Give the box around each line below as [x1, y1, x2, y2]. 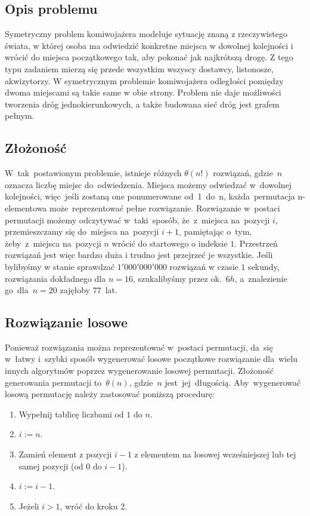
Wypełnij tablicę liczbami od [18, 407, 124, 420]
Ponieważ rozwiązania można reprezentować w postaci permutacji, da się [5, 340, 273, 353]
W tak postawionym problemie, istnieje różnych [5, 167, 182, 179]
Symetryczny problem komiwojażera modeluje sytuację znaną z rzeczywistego [5, 27, 287, 40]
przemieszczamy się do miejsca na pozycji [5, 225, 159, 238]
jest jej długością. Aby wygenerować [165, 376, 301, 388]
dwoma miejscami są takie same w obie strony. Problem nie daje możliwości [5, 86, 281, 99]
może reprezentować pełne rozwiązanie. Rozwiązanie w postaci [49, 201, 280, 214]
